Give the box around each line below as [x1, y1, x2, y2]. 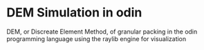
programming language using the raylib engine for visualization [6, 34, 187, 42]
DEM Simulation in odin [6, 5, 142, 21]
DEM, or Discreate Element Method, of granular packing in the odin [6, 27, 198, 36]
